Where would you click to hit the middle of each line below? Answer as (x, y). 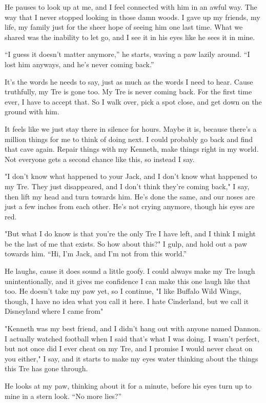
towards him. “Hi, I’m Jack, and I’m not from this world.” (96, 254)
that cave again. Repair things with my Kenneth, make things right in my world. (132, 149)
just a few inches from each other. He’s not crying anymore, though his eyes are (130, 206)
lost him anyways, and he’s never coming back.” (79, 64)
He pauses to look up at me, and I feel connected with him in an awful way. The (131, 7)
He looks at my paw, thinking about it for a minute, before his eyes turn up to (128, 386)
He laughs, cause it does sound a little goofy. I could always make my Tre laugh (130, 271)
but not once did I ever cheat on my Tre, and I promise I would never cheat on (129, 348)
